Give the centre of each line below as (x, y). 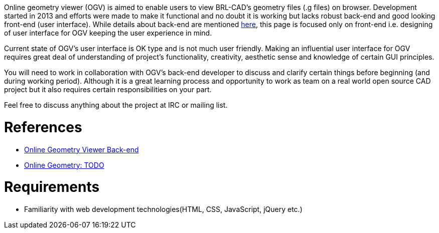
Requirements (52, 187)
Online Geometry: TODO (64, 165)
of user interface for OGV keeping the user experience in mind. (108, 33)
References (43, 127)
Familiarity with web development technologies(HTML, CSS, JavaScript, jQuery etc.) (163, 209)
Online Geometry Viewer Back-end (82, 149)
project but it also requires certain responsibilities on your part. (108, 89)
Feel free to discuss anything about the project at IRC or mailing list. (116, 105)
